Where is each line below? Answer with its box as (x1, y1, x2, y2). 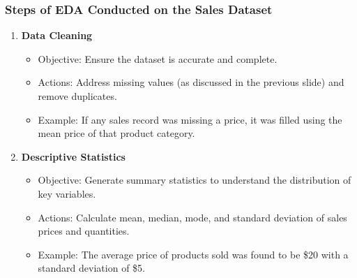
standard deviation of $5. (38, 261, 145, 275)
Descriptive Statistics (21, 149, 126, 163)
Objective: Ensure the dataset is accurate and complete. (38, 51, 278, 66)
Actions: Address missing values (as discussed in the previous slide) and (38, 75, 344, 89)
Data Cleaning (21, 28, 93, 43)
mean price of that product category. (38, 126, 195, 140)
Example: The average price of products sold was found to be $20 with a (38, 247, 349, 261)
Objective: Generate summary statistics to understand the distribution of (38, 173, 351, 187)
